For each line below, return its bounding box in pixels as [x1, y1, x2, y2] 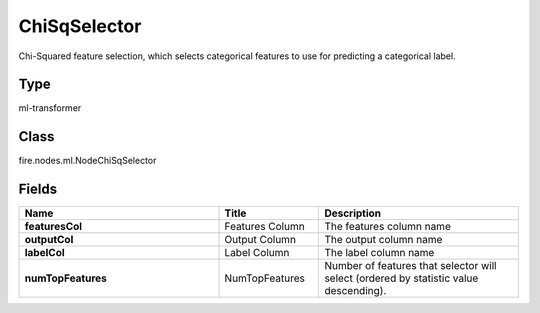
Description [324, 206, 382, 220]
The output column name [324, 233, 443, 247]
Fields [18, 181, 58, 198]
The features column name [324, 220, 452, 234]
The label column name [324, 246, 435, 260]
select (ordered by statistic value [324, 271, 479, 285]
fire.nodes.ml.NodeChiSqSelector [18, 155, 157, 167]
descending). [324, 284, 387, 298]
